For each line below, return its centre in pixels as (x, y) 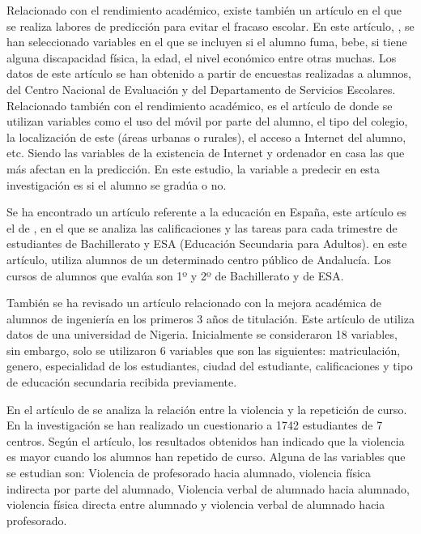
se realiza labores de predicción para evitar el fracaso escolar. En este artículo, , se (210, 26)
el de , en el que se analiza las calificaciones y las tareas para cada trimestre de (202, 227)
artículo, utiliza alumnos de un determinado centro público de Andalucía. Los (199, 259)
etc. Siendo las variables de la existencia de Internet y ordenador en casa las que (206, 153)
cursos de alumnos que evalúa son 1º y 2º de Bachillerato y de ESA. (175, 275)
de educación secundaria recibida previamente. (122, 382)
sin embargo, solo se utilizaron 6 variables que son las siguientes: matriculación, (204, 350)
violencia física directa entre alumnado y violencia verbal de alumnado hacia (196, 504)
